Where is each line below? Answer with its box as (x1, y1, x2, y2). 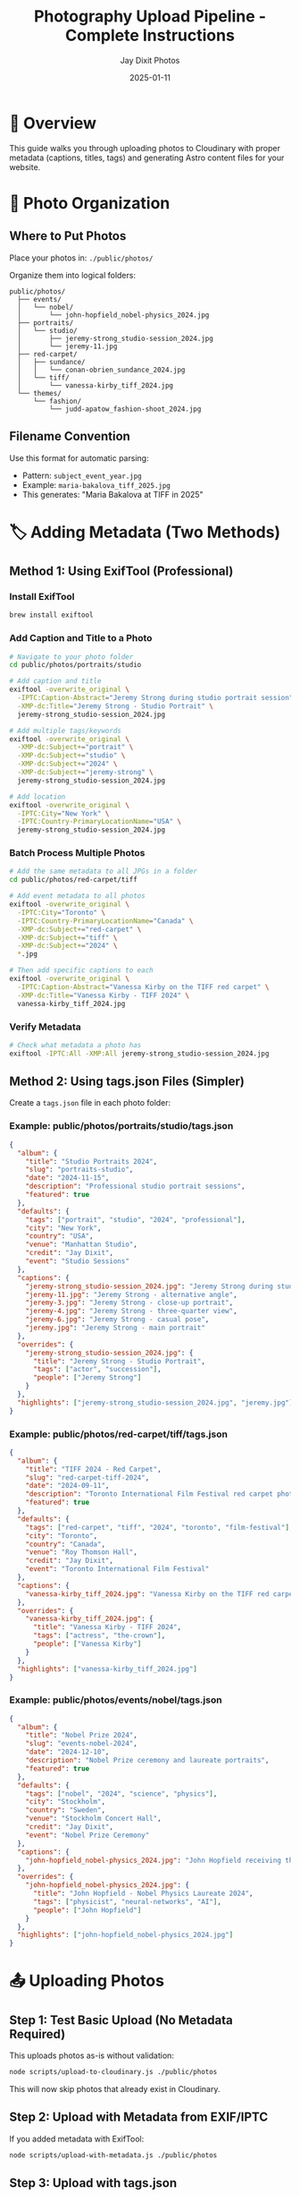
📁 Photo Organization (9, 192, 171, 213)
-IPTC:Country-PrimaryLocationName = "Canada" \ (17, 916, 194, 926)
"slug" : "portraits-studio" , (25, 1166, 134, 1174)
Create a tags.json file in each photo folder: (9, 1097, 171, 1108)
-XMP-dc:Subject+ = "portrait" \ (17, 743, 134, 752)
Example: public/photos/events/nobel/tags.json (9, 1694, 222, 1706)
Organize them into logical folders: (9, 269, 137, 280)
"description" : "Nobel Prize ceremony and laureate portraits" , (25, 1756, 270, 1765)
